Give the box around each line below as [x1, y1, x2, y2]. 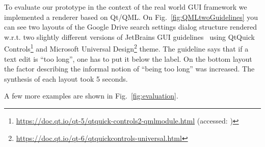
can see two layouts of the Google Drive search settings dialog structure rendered [4, 21, 257, 32]
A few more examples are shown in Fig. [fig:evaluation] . [4, 90, 178, 101]
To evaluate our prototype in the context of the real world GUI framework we [4, 2, 247, 12]
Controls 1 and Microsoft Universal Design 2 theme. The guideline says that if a [4, 42, 249, 54]
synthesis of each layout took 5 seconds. [4, 73, 128, 84]
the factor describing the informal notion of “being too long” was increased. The [4, 63, 255, 74]
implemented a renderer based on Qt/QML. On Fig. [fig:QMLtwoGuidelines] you [4, 11, 258, 22]
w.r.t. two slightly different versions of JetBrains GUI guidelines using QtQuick [4, 31, 255, 42]
